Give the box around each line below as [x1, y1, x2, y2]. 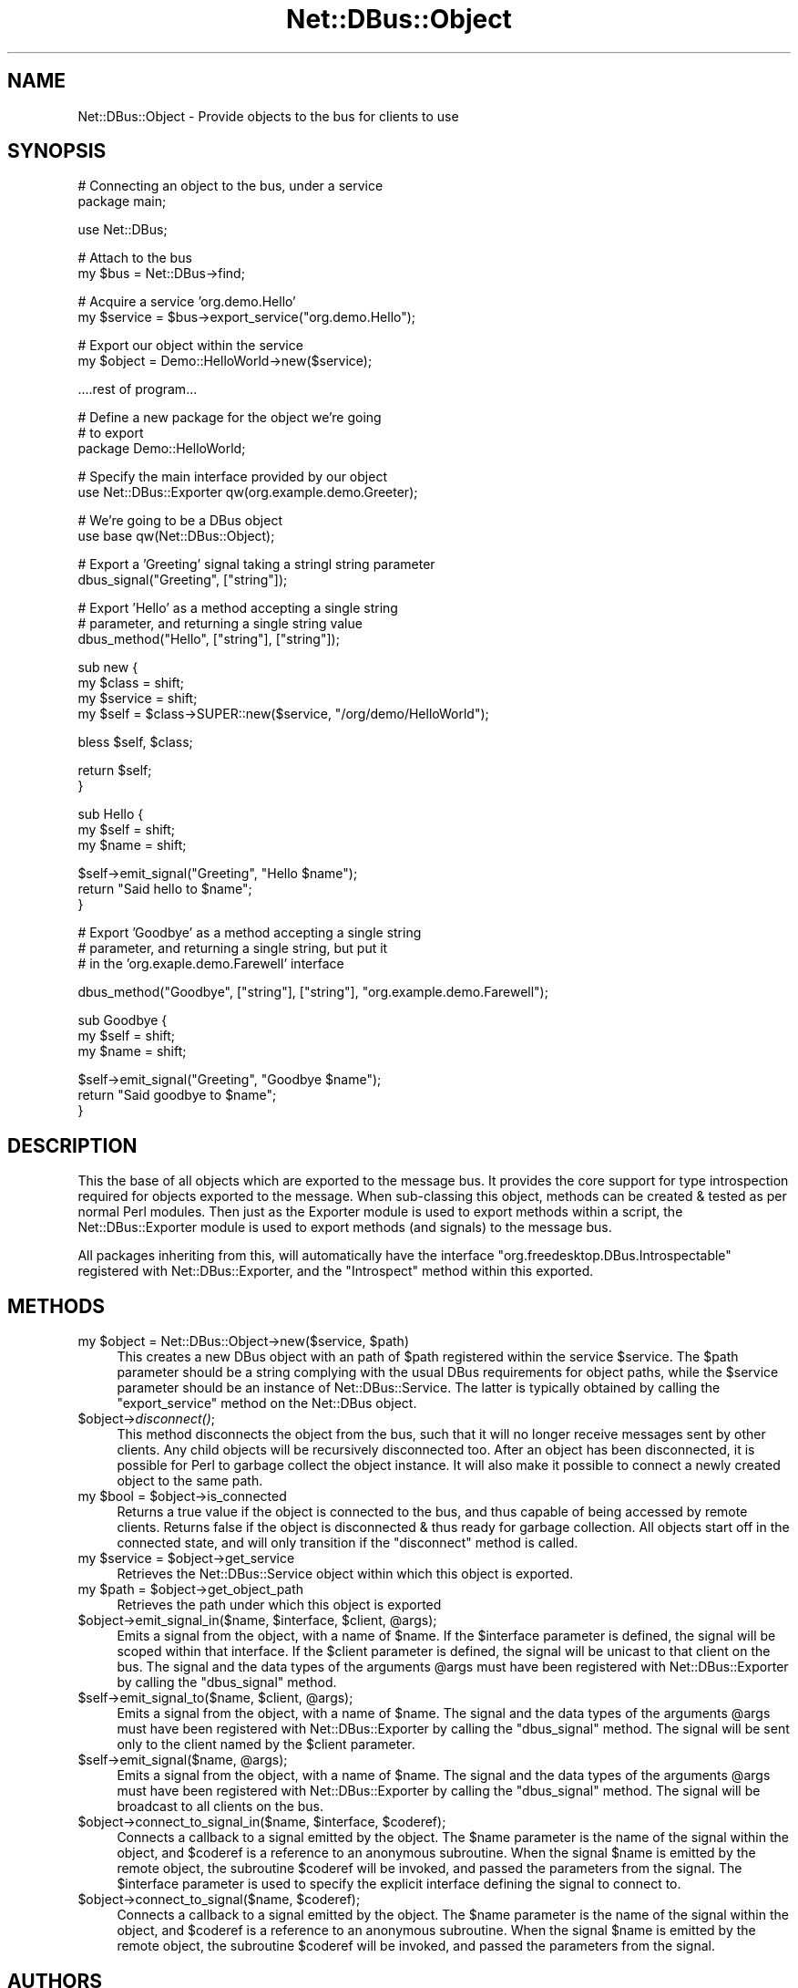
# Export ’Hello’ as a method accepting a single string [77, 600, 398, 616]
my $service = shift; [77, 690, 198, 707]
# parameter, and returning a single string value [77, 616, 363, 632]
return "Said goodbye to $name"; [77, 1087, 277, 1103]
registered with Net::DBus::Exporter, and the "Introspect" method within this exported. [77, 1263, 594, 1279]
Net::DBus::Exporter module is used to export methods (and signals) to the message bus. [77, 1219, 612, 1236]
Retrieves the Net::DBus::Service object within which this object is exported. [117, 1566, 574, 1582]
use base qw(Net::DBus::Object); [77, 528, 275, 544]
